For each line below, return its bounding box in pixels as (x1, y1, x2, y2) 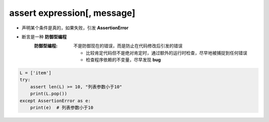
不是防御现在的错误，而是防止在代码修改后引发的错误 (73, 43, 183, 49)
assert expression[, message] (9, 7, 135, 18)
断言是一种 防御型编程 (21, 34, 67, 40)
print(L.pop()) (30, 91, 67, 97)
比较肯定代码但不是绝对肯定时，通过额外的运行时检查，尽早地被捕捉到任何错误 (86, 50, 248, 56)
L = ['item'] (19, 70, 52, 76)
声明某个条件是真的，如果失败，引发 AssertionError (21, 25, 129, 31)
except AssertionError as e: (19, 98, 91, 104)
